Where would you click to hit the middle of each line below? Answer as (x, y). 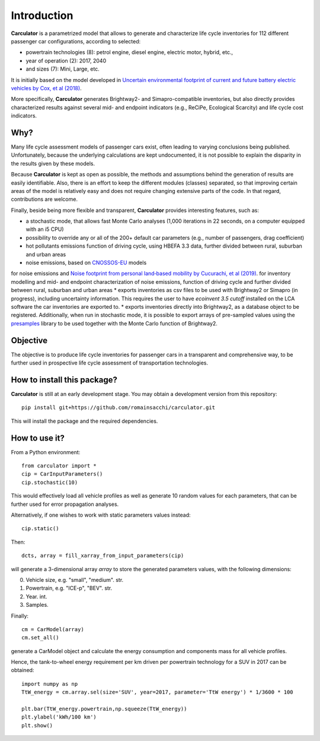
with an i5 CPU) (45, 229)
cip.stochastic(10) (50, 482)
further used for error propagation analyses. (65, 504)
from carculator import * (59, 466)
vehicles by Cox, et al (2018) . (47, 88)
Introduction (42, 15)
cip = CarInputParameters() (62, 474)
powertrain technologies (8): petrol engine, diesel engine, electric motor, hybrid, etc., (129, 52)
